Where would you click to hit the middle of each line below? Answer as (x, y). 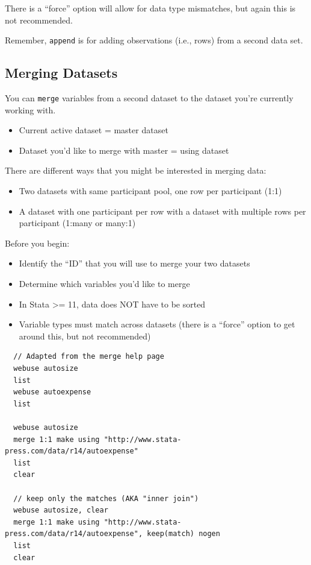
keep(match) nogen (183, 534)
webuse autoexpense (52, 392)
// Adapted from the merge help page (89, 357)
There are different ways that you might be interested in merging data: (136, 170)
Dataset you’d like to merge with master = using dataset (124, 150)
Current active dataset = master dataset (94, 130)
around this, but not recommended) (85, 336)
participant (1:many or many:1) (77, 223)
